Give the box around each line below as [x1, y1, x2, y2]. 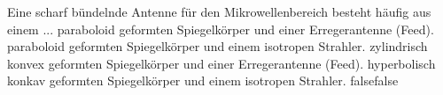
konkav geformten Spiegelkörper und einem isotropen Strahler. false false [7, 71, 399, 90]
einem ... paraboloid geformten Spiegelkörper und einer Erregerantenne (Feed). [7, 19, 434, 38]
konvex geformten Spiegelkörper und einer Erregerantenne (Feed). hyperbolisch [7, 54, 436, 72]
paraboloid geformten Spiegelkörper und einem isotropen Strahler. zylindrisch [7, 37, 428, 55]
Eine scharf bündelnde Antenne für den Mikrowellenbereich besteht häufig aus [7, 3, 431, 20]
